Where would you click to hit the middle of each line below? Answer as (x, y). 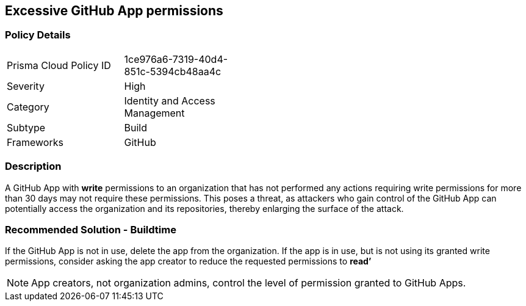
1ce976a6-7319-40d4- (176, 59)
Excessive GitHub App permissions (114, 11)
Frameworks (35, 142)
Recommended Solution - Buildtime (91, 229)
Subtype (26, 127)
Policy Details (38, 35)
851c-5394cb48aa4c (173, 71)
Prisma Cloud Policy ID (59, 65)
